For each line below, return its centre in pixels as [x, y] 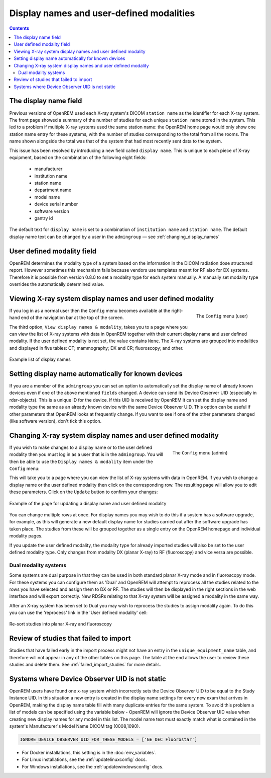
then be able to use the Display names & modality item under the [81, 461]
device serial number [56, 204]
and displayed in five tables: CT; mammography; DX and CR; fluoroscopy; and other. [96, 348]
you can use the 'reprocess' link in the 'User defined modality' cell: [79, 613]
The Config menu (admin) [200, 452]
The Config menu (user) [222, 316]
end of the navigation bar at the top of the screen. [72, 318]
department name [53, 190]
